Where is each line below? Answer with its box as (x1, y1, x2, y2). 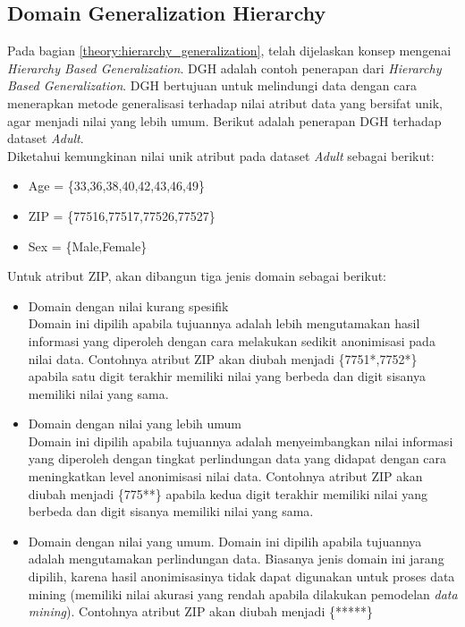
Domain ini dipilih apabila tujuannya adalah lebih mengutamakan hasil (28, 314, 420, 333)
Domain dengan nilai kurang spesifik (28, 296, 229, 315)
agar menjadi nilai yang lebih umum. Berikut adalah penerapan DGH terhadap (7, 111, 442, 130)
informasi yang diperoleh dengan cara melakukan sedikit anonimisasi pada (28, 331, 435, 350)
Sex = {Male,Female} (28, 236, 148, 255)
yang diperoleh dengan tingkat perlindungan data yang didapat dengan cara (28, 449, 447, 468)
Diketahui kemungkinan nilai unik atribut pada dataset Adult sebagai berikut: (7, 146, 435, 165)
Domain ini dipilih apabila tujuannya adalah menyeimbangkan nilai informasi (28, 431, 453, 450)
